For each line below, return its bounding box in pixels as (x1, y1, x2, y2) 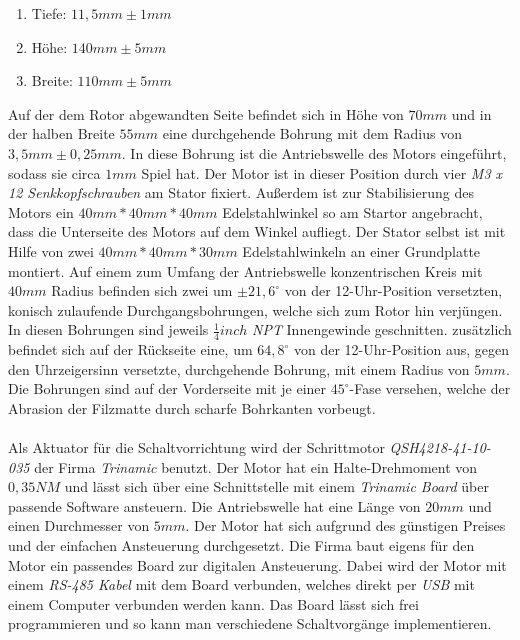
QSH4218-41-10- (389, 437, 491, 458)
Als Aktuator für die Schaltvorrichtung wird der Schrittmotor (8, 437, 385, 458)
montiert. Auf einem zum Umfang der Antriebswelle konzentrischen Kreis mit (8, 260, 483, 281)
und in (451, 103, 492, 124)
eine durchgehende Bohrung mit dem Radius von (162, 123, 462, 144)
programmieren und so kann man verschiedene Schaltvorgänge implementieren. (8, 613, 492, 634)
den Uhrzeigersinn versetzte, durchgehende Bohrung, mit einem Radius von (8, 358, 470, 379)
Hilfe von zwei (8, 240, 94, 261)
